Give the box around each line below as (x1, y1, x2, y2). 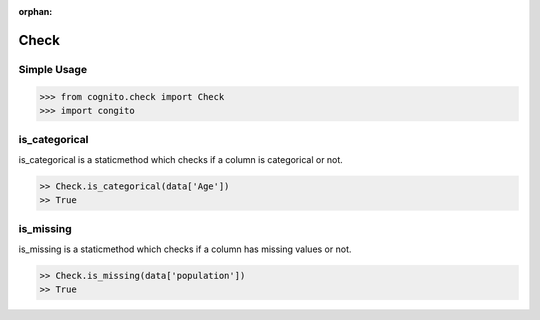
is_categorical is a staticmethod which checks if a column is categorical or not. (18, 153, 344, 165)
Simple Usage (18, 62, 88, 76)
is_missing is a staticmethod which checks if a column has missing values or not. (18, 243, 352, 255)
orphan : (18, 6, 53, 17)
